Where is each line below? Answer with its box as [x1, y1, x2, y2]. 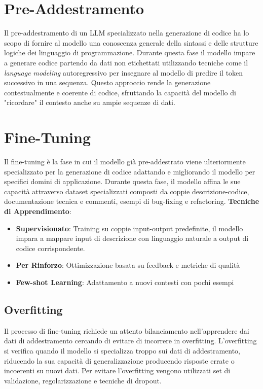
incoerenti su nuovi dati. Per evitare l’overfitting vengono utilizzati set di [4, 365, 231, 376]
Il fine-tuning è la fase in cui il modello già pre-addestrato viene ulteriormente [4, 156, 246, 166]
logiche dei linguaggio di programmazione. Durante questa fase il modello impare [4, 47, 255, 58]
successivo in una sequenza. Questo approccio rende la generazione [4, 77, 211, 88]
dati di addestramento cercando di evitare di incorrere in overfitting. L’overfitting [4, 335, 257, 346]
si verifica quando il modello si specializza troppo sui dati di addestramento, [4, 345, 241, 356]
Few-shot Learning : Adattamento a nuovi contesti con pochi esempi [16, 276, 234, 287]
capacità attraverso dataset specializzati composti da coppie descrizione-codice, [4, 186, 249, 196]
